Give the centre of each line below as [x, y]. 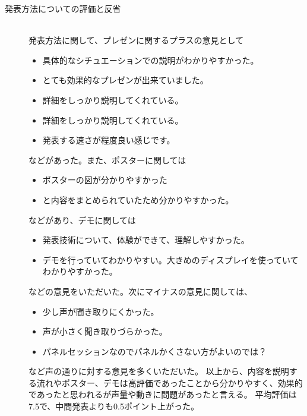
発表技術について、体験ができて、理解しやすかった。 [146, 240]
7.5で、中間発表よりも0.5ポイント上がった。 [114, 406]
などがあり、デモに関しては [82, 220]
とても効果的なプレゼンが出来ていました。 [125, 80]
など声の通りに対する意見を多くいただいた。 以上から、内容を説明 [159, 371]
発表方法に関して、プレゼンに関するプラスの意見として [136, 40]
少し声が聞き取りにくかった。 [101, 311]
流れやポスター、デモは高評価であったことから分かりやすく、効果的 [170, 382]
